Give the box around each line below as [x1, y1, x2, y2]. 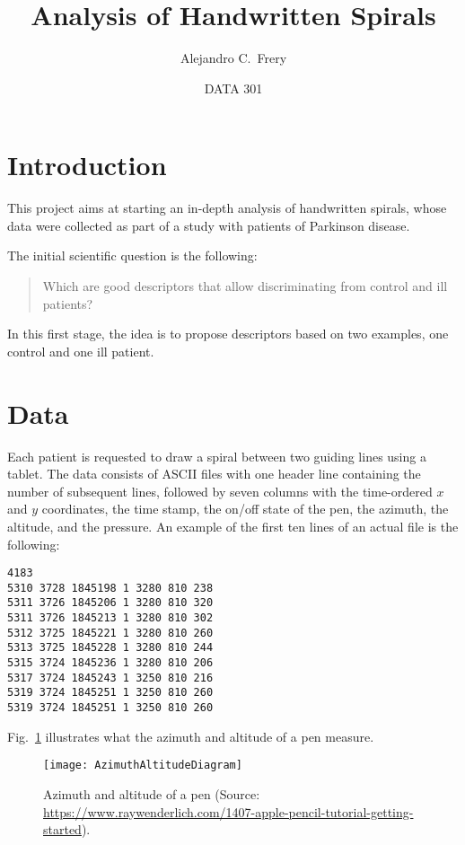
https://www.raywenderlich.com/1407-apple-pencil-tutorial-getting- [43, 802, 414, 821]
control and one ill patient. [7, 341, 154, 360]
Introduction [7, 146, 167, 183]
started [43, 820, 82, 839]
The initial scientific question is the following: [7, 246, 258, 265]
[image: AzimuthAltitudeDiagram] [43, 759, 242, 772]
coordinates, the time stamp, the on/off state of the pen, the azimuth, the [41, 499, 449, 518]
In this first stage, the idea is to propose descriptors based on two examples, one [7, 324, 449, 343]
